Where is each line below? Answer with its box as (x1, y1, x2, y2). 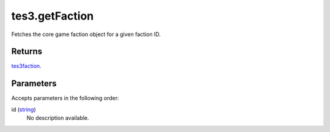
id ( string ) (11, 106, 36, 113)
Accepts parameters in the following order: (11, 95, 119, 102)
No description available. (26, 114, 90, 122)
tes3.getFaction (11, 9, 94, 23)
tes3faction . (11, 62, 42, 70)
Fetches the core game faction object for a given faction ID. (11, 31, 161, 38)
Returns (11, 46, 43, 57)
